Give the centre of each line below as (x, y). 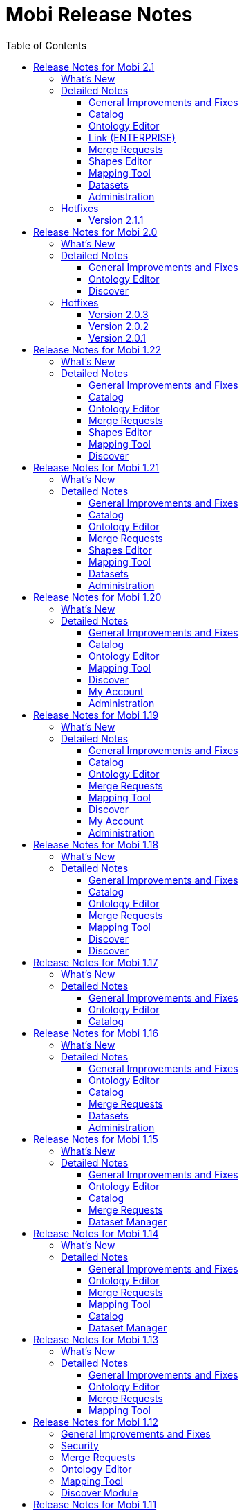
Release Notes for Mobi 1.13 (96, 1339)
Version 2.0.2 (119, 326)
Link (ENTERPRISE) (132, 137)
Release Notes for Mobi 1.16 (96, 1033)
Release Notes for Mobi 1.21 (96, 467)
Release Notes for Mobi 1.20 (97, 597)
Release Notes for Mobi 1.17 (96, 962)
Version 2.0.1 (117, 338)
